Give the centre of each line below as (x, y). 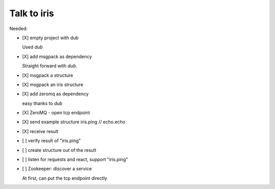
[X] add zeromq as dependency (56, 94)
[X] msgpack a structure (48, 75)
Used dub (32, 47)
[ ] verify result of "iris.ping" (51, 141)
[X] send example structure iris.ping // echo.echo (74, 122)
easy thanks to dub (42, 103)
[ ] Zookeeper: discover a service (57, 169)
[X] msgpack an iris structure (53, 85)
